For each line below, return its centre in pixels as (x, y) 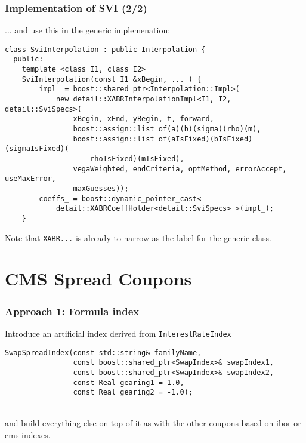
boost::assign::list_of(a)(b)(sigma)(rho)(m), (167, 129)
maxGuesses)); (101, 189)
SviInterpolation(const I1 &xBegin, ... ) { (112, 79)
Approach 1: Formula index (72, 311)
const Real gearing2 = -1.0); (133, 393)
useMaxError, (30, 179)
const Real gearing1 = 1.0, (129, 382)
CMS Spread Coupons (98, 279)
